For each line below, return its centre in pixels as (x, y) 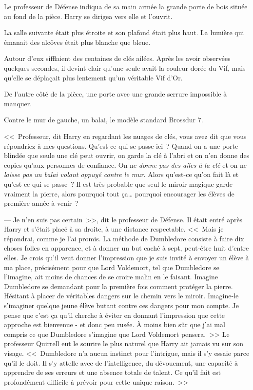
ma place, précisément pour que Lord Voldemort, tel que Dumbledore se (112, 267)
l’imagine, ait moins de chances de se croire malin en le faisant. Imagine (111, 277)
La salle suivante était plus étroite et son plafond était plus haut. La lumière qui (124, 32)
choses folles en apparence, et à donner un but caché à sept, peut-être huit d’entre (126, 248)
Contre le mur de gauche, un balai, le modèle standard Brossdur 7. (104, 120)
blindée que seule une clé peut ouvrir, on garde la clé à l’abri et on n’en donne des (127, 155)
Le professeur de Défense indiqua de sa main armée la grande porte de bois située (126, 6)
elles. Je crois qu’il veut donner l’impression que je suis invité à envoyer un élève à (126, 258)
